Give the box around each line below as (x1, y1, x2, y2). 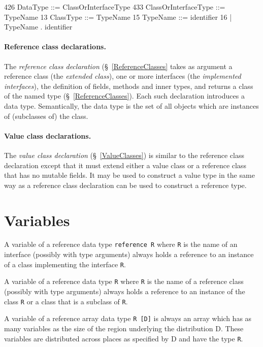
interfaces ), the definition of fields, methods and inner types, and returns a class (4, 80, 253, 91)
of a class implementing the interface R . (4, 259, 126, 269)
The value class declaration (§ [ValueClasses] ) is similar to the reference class (4, 149, 244, 160)
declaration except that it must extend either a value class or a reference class (4, 160, 246, 170)
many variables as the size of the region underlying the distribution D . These (4, 323, 244, 333)
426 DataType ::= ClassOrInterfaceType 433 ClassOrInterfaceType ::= (4, 2, 225, 12)
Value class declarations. (4, 130, 91, 141)
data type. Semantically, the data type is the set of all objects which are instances (4, 100, 259, 111)
